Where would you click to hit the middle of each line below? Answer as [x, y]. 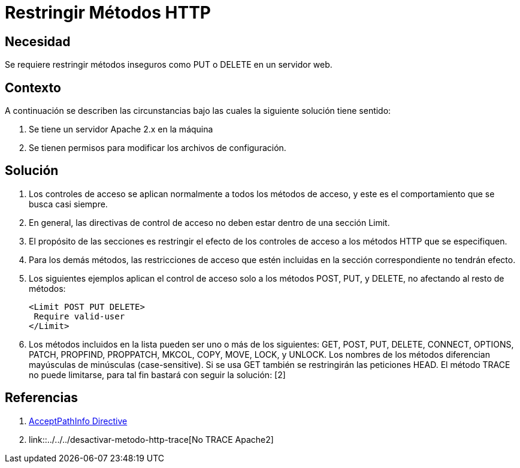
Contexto [33, 87]
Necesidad [38, 41]
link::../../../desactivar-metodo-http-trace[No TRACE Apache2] [151, 439]
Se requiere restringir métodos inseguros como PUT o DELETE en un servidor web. [169, 65]
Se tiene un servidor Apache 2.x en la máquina [121, 129]
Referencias [42, 398]
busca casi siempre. [68, 204]
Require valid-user [79, 316]
